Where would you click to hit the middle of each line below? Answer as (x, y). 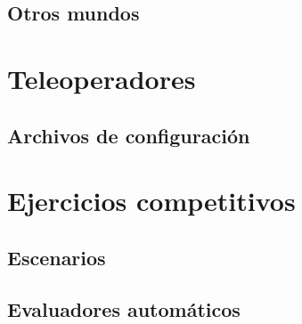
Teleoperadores (102, 78)
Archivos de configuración (129, 135)
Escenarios (57, 257)
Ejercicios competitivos (151, 201)
